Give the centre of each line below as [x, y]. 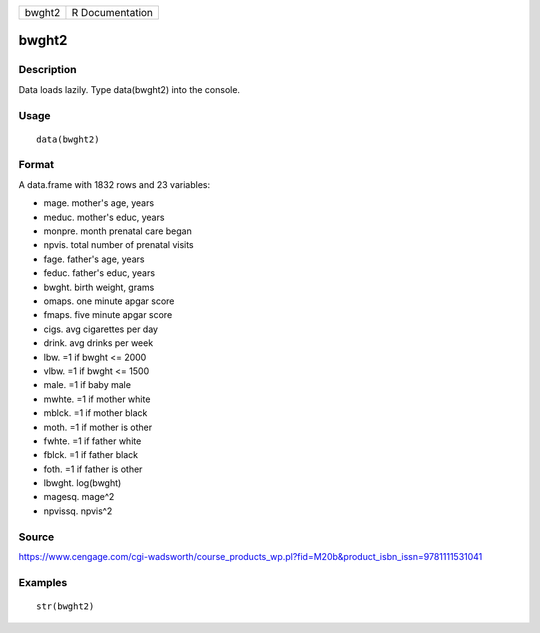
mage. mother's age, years [99, 203]
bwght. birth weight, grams [99, 287]
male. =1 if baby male [87, 385]
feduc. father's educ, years [99, 273]
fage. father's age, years [94, 259]
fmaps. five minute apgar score [108, 315]
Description [47, 70]
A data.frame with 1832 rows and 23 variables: [114, 184]
